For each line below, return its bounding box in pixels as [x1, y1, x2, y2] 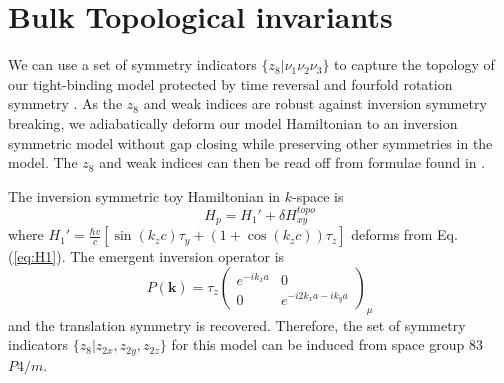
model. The [8, 152, 78, 173]
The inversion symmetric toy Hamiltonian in [8, 185, 281, 206]
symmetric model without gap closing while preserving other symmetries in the [8, 132, 493, 153]
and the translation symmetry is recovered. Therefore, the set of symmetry [8, 314, 466, 335]
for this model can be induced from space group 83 [171, 334, 483, 355]
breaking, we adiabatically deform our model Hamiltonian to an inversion [8, 112, 458, 133]
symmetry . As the [8, 93, 123, 114]
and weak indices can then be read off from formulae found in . [99, 152, 486, 173]
